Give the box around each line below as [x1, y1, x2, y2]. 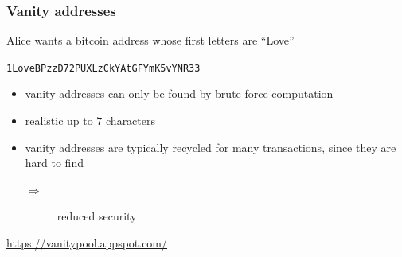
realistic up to [25, 112, 93, 129]
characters [106, 112, 155, 129]
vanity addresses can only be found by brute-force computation [25, 85, 334, 102]
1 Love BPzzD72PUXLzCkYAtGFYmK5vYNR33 [6, 62, 201, 74]
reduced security [57, 208, 137, 224]
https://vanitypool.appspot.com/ [6, 235, 168, 251]
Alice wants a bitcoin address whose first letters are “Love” [6, 32, 295, 49]
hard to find [25, 154, 84, 171]
